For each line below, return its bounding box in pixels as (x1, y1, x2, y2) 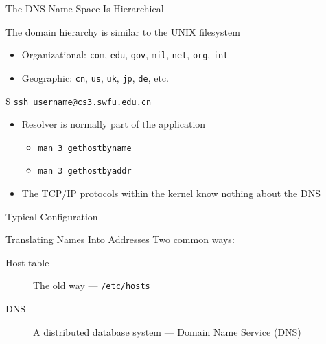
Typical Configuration (5, 209, 98, 223)
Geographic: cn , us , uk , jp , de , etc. (21, 70, 169, 84)
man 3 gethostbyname (38, 143, 132, 153)
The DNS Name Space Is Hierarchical (5, 1, 164, 15)
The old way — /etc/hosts (33, 278, 150, 293)
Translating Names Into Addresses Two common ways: (5, 232, 235, 246)
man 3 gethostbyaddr (38, 166, 132, 176)
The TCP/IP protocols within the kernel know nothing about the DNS (21, 186, 321, 200)
